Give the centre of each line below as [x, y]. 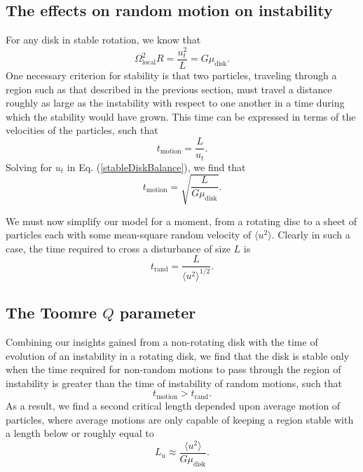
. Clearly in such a [311, 235]
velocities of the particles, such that [82, 130]
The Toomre [52, 312]
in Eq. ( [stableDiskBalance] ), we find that [156, 167]
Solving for [29, 167]
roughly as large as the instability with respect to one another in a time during [175, 103]
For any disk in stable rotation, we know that [103, 40]
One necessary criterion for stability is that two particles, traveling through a [171, 75]
